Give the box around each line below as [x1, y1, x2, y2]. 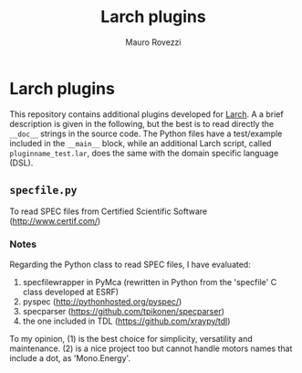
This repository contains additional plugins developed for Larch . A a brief [9, 108, 285, 120]
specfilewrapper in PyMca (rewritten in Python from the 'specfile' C [22, 276, 277, 287]
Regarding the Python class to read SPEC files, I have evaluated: [9, 259, 251, 270]
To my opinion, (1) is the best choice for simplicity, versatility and [9, 333, 253, 344]
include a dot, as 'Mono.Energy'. [9, 352, 130, 363]
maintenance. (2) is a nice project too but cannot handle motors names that [9, 343, 293, 354]
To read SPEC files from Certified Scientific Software [9, 206, 208, 217]
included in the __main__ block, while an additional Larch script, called [9, 137, 272, 148]
